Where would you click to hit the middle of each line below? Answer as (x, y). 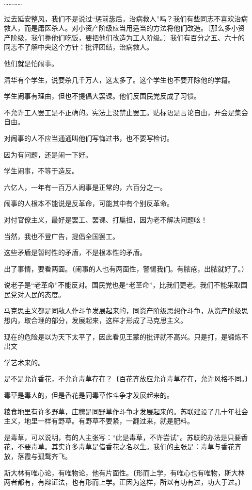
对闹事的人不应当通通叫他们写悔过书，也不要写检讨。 (89, 138)
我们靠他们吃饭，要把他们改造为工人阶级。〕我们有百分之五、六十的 (138, 37)
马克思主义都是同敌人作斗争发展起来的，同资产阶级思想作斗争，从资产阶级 (123, 311)
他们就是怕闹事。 (31, 63)
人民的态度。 (44, 294)
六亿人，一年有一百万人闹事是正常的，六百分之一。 (85, 187)
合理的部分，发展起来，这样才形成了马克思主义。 (109, 320)
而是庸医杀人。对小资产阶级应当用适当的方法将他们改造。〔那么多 (127, 28)
